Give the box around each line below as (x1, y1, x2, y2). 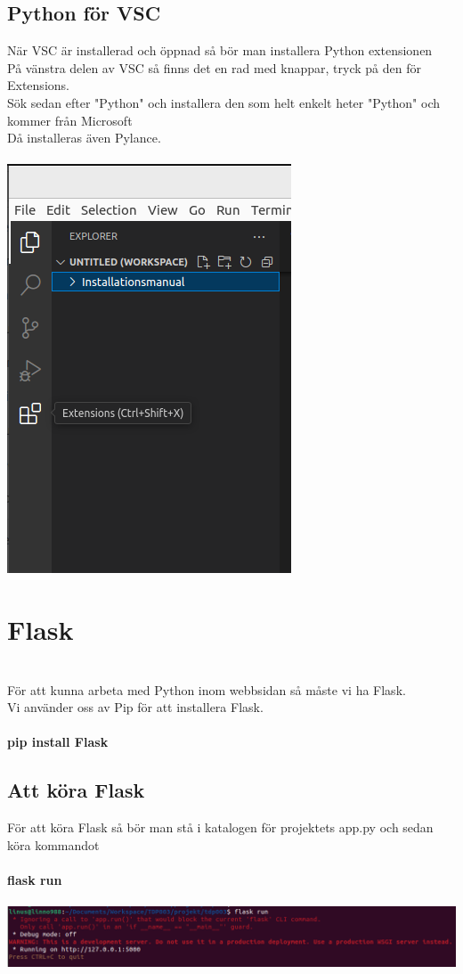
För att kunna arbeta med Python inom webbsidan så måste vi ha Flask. (7, 680, 406, 699)
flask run (7, 871, 62, 889)
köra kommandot (7, 835, 100, 854)
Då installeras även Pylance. (7, 128, 161, 147)
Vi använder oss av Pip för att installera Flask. (7, 698, 264, 716)
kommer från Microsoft (7, 110, 133, 129)
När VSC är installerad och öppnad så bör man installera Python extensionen (7, 41, 433, 60)
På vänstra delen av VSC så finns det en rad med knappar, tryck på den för (7, 58, 421, 77)
